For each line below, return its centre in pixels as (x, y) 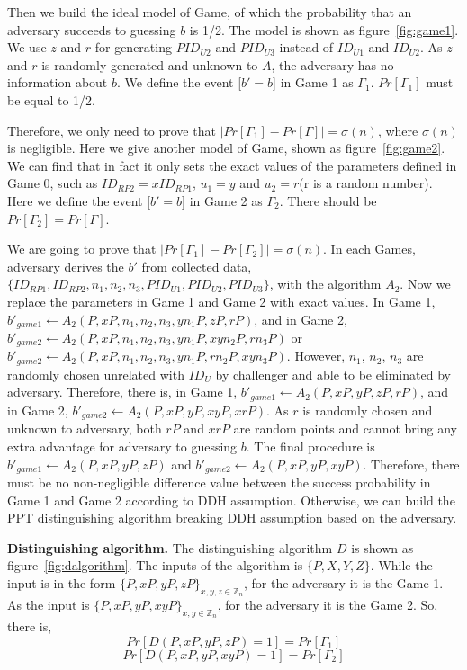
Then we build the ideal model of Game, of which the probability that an (210, 12)
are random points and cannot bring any (345, 429)
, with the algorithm (325, 284)
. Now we (425, 284)
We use (27, 47)
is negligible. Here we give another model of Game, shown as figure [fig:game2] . (226, 148)
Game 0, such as (53, 183)
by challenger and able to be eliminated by (333, 374)
